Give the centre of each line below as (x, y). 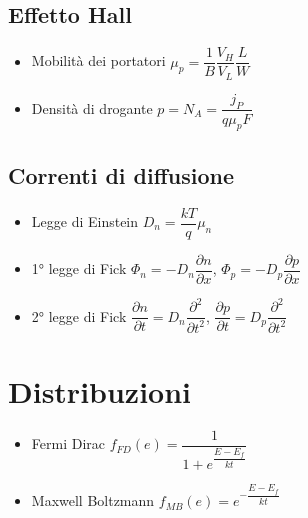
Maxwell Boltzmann (93, 500)
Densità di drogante (92, 107)
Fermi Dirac (68, 443)
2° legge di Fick (79, 315)
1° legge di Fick (79, 268)
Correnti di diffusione (121, 174)
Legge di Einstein (85, 221)
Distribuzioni (100, 390)
